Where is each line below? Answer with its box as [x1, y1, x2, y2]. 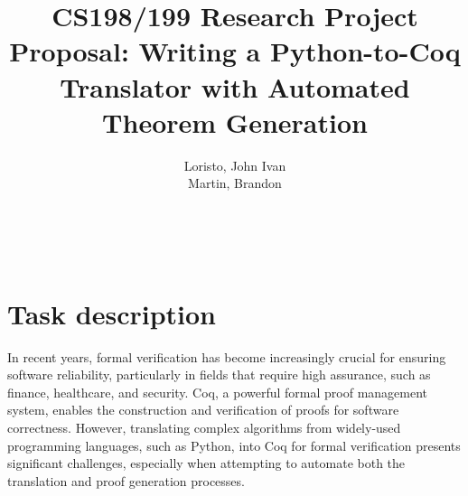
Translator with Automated [60, 68, 410, 105]
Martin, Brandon [188, 173, 282, 192]
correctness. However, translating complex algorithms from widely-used [7, 417, 401, 436]
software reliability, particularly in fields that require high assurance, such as [7, 365, 431, 384]
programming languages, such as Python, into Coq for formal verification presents [7, 435, 461, 454]
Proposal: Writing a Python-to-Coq [9, 33, 461, 70]
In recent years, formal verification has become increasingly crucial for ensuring [7, 347, 446, 366]
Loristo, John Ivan [183, 155, 286, 174]
